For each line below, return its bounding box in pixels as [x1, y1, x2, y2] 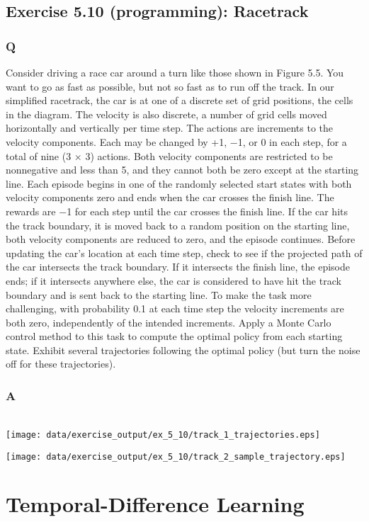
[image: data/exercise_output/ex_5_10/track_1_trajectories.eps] [6, 429, 320, 440]
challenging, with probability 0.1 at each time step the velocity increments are [6, 301, 344, 316]
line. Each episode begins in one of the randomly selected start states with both [6, 176, 352, 191]
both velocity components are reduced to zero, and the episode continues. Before [6, 232, 356, 246]
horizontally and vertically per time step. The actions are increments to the [6, 120, 334, 135]
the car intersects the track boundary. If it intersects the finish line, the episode [6, 259, 350, 274]
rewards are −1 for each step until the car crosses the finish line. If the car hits [6, 203, 348, 218]
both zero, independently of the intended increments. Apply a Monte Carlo [6, 314, 331, 329]
